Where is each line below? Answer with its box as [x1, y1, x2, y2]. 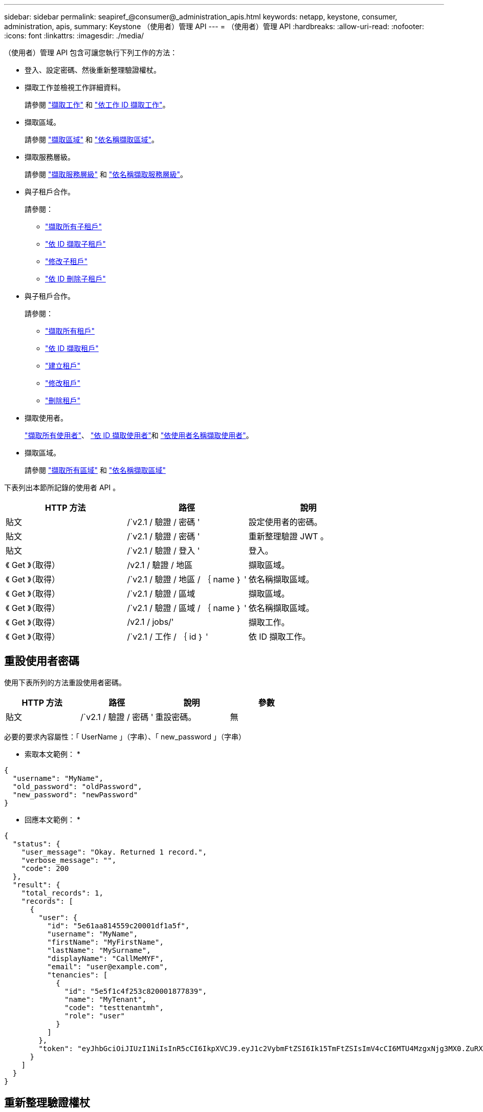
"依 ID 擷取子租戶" [45, 239, 106, 248]
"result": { [12, 880, 60, 889]
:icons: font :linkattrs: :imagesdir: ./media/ [4, 31, 144, 40]
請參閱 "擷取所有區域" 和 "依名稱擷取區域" [25, 466, 166, 474]
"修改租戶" [45, 379, 81, 387]
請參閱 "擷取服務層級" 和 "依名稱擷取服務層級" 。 [25, 170, 187, 179]
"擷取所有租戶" [45, 326, 95, 335]
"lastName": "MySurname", [47, 946, 151, 954]
